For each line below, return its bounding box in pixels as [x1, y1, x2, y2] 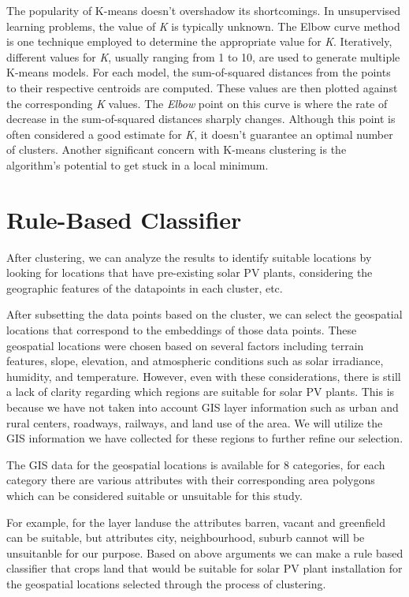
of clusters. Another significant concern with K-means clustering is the [6, 141, 347, 158]
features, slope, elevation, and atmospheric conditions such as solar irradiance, [6, 353, 384, 369]
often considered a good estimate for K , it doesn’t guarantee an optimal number [6, 125, 393, 142]
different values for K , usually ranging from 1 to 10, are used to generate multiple [6, 48, 400, 65]
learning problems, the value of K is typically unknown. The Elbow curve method [6, 17, 400, 34]
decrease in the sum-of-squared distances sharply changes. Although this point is [6, 110, 396, 127]
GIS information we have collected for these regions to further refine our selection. [6, 430, 403, 446]
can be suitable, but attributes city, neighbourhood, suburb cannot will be [6, 529, 365, 546]
